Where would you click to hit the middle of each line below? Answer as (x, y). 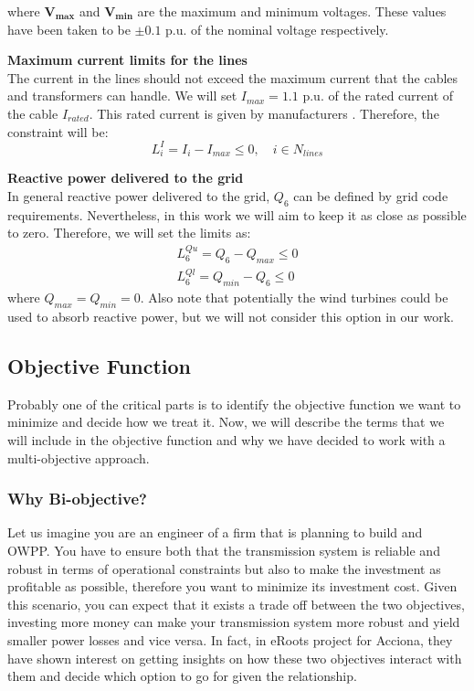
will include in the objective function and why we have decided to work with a (226, 440)
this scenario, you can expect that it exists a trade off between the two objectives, (236, 604)
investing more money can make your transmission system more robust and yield (234, 622)
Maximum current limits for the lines (127, 60)
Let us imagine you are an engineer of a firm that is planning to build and (215, 532)
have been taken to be (69, 29)
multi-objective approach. (79, 457)
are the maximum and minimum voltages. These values (292, 11)
